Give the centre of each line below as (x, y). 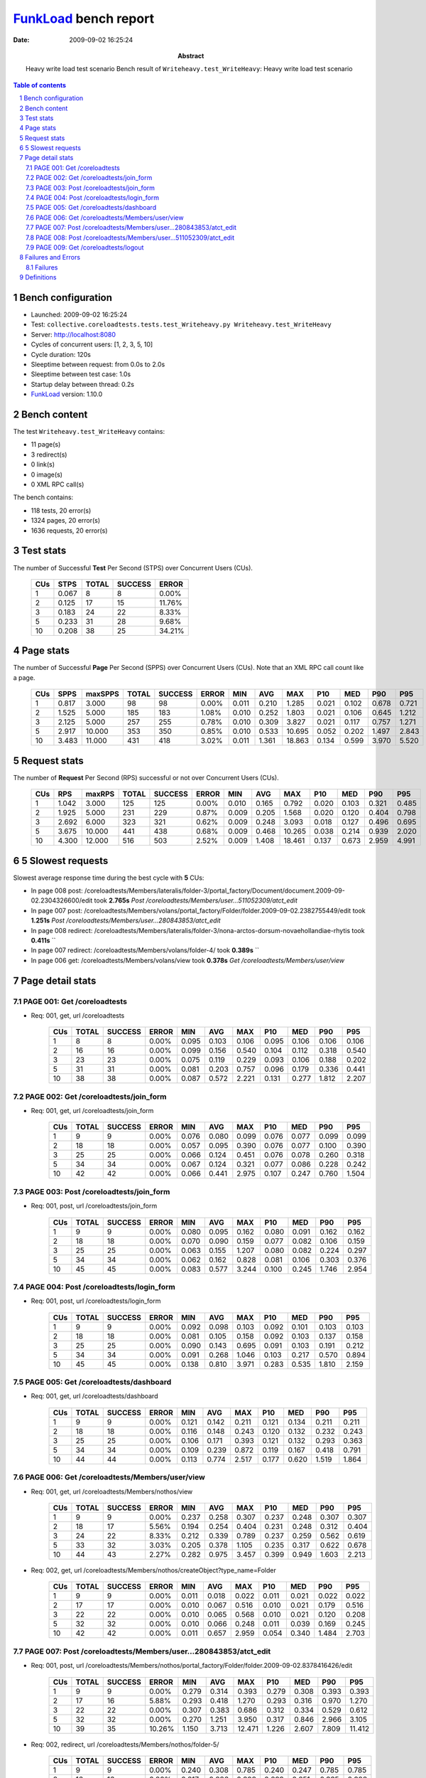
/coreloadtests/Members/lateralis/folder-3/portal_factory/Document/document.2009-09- (215, 890)
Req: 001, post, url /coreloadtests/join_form (94, 1206)
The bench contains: (43, 497)
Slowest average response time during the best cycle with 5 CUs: (109, 878)
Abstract (191, 55)
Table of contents (40, 85)
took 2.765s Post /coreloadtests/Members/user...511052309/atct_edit (196, 900)
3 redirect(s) (49, 454)
